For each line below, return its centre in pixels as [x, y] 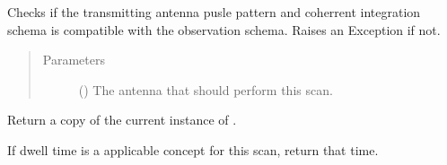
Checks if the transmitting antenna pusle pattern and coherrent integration [214, 12]
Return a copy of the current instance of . [122, 120]
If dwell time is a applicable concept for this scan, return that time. [193, 149]
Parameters [74, 60]
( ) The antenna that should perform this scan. [206, 89]
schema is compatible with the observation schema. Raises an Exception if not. [224, 29]
